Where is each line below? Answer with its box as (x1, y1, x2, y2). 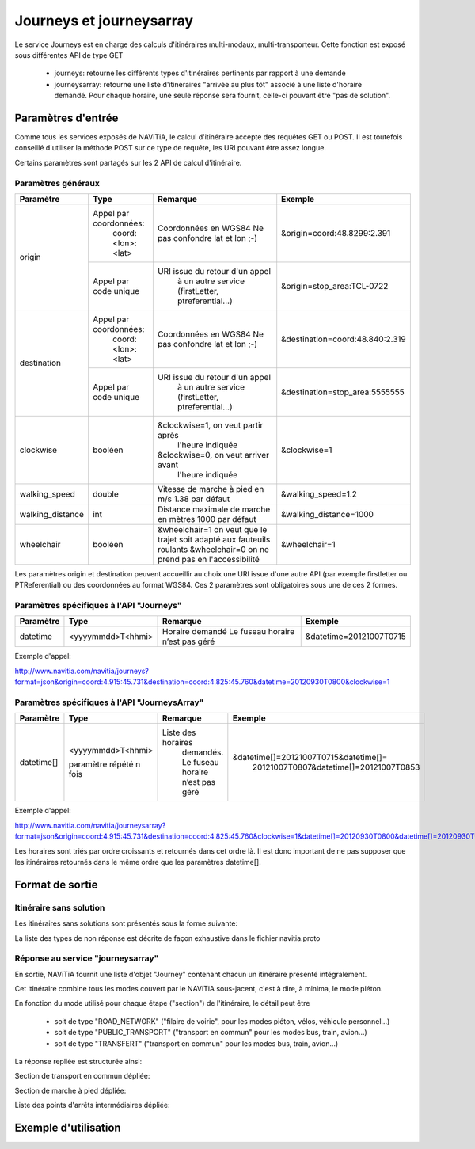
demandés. (181, 747, 224, 758)
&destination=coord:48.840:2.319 (281, 333, 407, 344)
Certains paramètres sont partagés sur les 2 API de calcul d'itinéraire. (14, 158, 242, 167)
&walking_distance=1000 (281, 508, 374, 519)
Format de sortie (14, 877, 98, 891)
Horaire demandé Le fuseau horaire (161, 626, 295, 637)
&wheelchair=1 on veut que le (157, 523, 268, 535)
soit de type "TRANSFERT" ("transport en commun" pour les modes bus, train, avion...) (54, 1038, 339, 1048)
